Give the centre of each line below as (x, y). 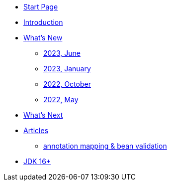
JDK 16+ (37, 161)
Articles (36, 130)
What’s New (43, 38)
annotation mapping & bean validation (105, 146)
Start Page (41, 7)
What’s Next (43, 115)
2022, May (61, 99)
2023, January (67, 69)
